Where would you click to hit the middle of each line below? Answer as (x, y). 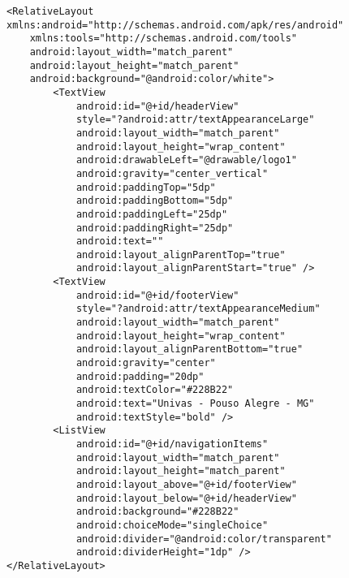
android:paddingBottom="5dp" (155, 201)
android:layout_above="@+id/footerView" (186, 484)
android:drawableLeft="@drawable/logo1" (186, 160)
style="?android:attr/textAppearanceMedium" (198, 309)
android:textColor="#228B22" (155, 390)
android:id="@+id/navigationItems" (172, 444)
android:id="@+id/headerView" (157, 106)
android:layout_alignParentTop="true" (181, 254)
